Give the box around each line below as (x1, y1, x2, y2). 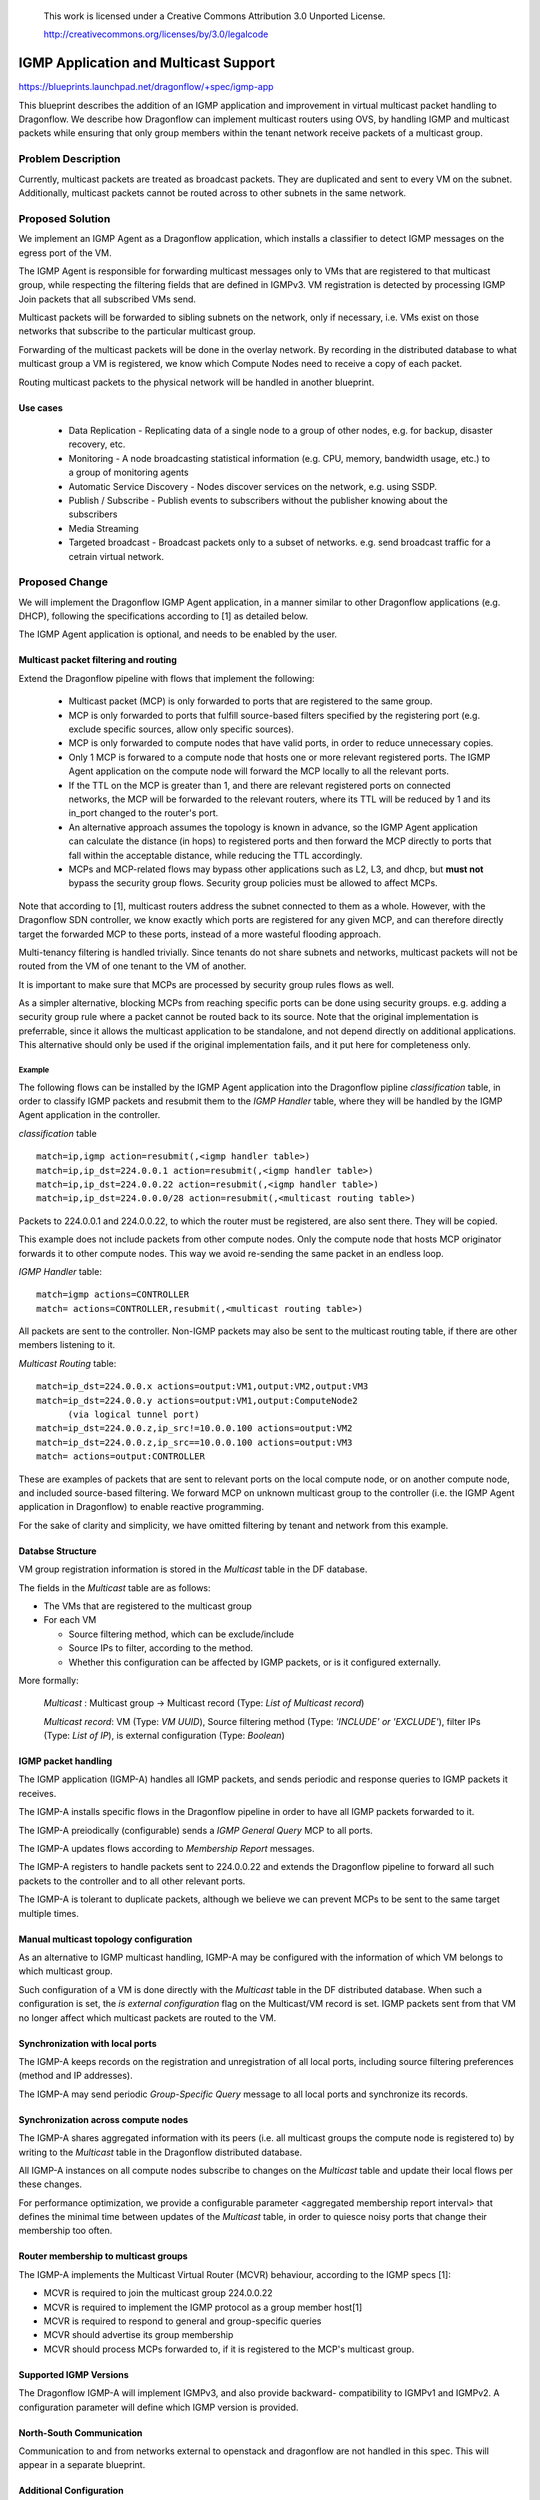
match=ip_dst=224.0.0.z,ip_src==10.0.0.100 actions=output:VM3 (36, 1436, 353, 1448)
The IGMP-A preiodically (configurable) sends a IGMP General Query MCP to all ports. (18, 1824, 374, 1836)
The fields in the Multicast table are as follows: (18, 1581, 211, 1594)
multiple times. (18, 1907, 79, 1919)
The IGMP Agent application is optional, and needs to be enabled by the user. (18, 628, 338, 640)
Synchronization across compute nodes (18, 2113, 189, 2125)
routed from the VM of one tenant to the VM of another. (18, 960, 247, 972)
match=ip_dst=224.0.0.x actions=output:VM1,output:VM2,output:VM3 (36, 1381, 369, 1392)
